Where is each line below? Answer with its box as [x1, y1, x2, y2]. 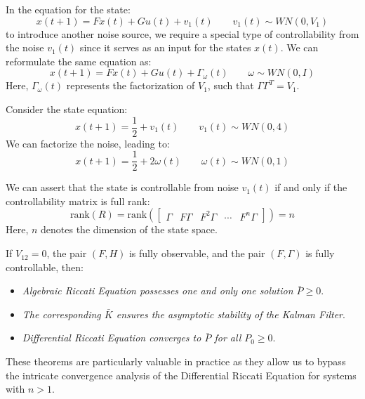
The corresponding [22, 306, 101, 321]
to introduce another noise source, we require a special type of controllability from [6, 26, 359, 41]
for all [214, 330, 241, 345]
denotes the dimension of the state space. [41, 222, 218, 237]
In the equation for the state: [6, 2, 131, 16]
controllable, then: [6, 259, 84, 274]
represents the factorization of [66, 78, 195, 93]
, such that [207, 78, 254, 93]
